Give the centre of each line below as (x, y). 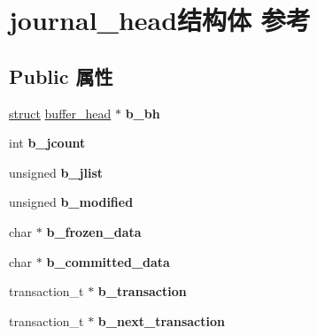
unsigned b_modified (71, 202)
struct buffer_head (60, 113)
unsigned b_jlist (56, 172)
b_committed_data (108, 261)
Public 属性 (61, 76)
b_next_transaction (161, 320)
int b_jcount (47, 143)
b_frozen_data (94, 231)
